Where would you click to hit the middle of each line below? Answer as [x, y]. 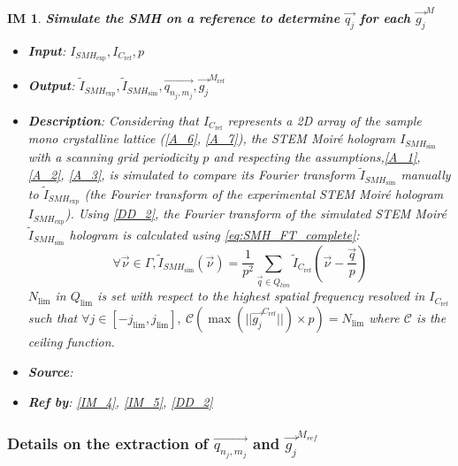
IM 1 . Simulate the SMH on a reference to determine [174, 17]
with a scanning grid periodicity [113, 157]
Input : [47, 50]
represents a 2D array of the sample [324, 120]
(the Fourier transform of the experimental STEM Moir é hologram [264, 193]
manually [426, 175]
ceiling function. [71, 342]
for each [385, 17]
